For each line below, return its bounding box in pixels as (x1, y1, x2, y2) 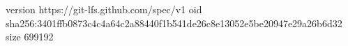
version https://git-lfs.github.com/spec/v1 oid (6, 2, 202, 16)
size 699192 (6, 29, 54, 44)
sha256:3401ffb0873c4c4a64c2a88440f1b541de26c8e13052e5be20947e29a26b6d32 (6, 15, 342, 30)
